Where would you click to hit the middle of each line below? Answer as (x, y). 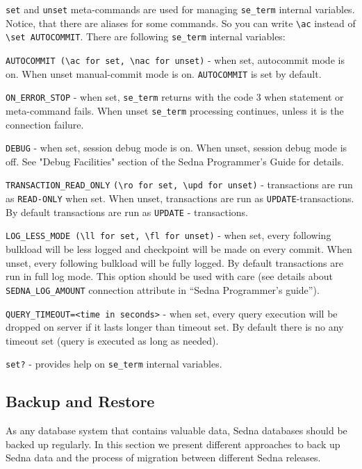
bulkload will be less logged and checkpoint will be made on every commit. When (179, 249)
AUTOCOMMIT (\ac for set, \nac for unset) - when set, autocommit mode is (175, 59)
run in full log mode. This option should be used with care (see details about (170, 276)
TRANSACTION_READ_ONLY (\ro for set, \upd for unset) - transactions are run (179, 184)
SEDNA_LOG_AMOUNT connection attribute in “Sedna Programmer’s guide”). (163, 289)
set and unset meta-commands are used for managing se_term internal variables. (180, 9)
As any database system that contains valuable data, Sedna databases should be (176, 430)
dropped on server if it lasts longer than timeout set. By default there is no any (175, 327)
